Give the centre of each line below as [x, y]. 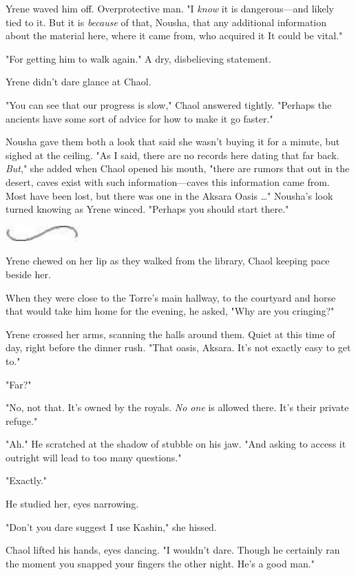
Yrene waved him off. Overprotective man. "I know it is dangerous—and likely [170, 8]
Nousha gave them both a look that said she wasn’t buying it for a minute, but [173, 142]
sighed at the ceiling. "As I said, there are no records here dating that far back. [172, 155]
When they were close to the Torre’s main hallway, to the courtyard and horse [171, 297]
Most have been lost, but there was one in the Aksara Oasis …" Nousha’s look [169, 195]
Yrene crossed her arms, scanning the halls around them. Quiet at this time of [170, 334]
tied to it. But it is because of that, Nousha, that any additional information [166, 22]
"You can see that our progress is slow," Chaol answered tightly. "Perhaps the [169, 104]
